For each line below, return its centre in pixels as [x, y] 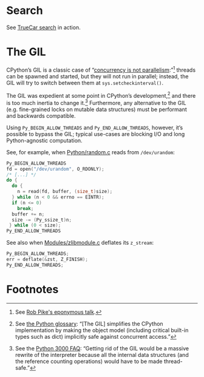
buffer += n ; [28, 214]
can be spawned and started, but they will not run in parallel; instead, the [97, 76]
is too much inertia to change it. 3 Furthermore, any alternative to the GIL [96, 102]
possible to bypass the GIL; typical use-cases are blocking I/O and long [96, 134]
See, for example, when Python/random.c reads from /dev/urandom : [90, 152]
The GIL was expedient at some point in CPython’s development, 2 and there [101, 95]
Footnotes [32, 290]
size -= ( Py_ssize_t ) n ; [42, 220]
